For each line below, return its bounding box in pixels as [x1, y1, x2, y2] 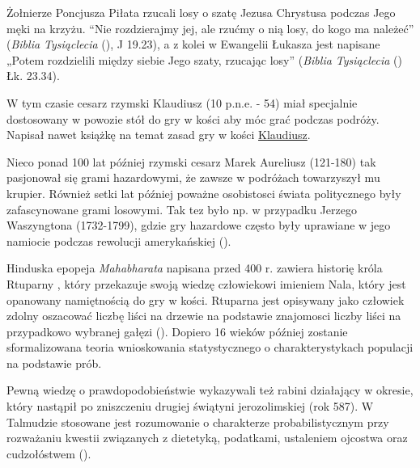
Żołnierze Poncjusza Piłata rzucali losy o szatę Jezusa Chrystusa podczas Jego [6, 4, 396, 20]
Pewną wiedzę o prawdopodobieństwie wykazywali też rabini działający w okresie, [6, 382, 414, 398]
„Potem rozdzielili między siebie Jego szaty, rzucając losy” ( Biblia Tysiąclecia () [6, 51, 402, 68]
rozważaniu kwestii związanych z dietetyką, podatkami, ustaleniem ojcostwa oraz [6, 429, 408, 446]
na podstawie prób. [6, 354, 102, 371]
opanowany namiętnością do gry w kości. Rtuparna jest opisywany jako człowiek [6, 291, 405, 308]
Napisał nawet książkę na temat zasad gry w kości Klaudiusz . [6, 126, 311, 143]
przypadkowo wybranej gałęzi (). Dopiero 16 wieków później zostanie [6, 323, 348, 339]
